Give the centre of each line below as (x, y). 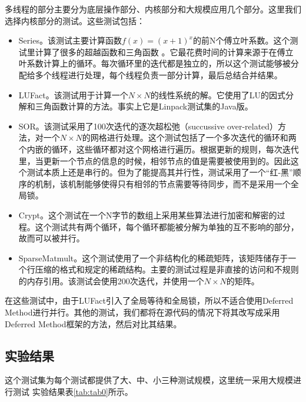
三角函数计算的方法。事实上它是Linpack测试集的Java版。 (144, 106)
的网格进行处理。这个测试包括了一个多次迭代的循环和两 (189, 137)
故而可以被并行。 (51, 238)
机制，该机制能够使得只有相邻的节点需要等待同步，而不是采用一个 (163, 183)
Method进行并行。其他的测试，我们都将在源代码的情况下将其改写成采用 (142, 312)
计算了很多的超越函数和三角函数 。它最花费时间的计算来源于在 (156, 52)
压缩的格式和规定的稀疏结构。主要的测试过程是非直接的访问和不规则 (167, 269)
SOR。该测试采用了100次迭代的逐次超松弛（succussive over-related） (148, 126)
